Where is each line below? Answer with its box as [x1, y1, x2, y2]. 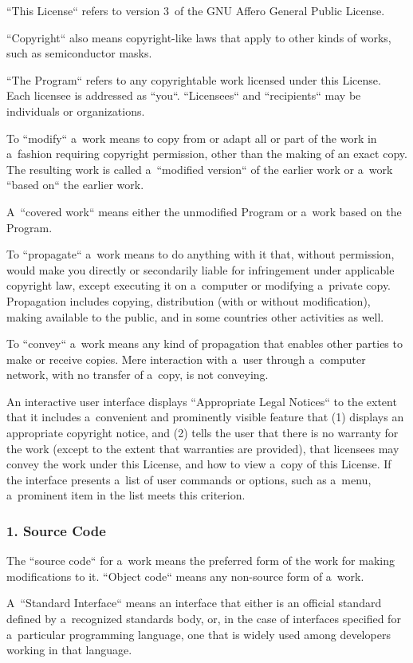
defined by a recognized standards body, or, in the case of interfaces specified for [6, 610, 401, 627]
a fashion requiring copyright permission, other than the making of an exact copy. [6, 145, 407, 162]
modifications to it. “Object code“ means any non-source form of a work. [6, 567, 364, 584]
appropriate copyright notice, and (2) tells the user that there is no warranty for [6, 424, 399, 441]
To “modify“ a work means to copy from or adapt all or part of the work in [6, 129, 377, 146]
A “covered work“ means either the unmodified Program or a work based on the [6, 203, 402, 219]
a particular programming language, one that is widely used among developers [6, 626, 391, 642]
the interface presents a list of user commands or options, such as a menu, [6, 471, 372, 487]
